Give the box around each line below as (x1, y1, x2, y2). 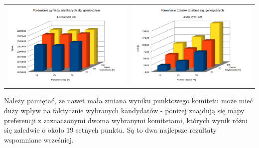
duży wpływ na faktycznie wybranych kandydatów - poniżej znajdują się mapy (4, 105, 245, 116)
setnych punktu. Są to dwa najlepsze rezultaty (75, 125, 217, 135)
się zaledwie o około (4, 125, 64, 135)
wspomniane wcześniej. (4, 134, 74, 145)
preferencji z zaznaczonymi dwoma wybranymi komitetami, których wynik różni (4, 115, 248, 125)
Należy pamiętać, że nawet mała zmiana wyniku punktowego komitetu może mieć (4, 95, 253, 106)
